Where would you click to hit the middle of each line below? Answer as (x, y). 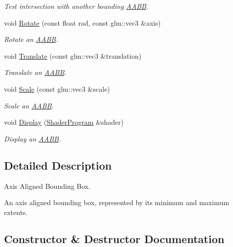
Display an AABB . (33, 138)
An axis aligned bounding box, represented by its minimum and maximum (117, 202)
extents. (16, 212)
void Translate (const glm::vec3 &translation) (73, 55)
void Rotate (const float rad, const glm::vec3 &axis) (82, 22)
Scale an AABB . (29, 105)
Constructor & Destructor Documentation (114, 238)
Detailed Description (58, 165)
